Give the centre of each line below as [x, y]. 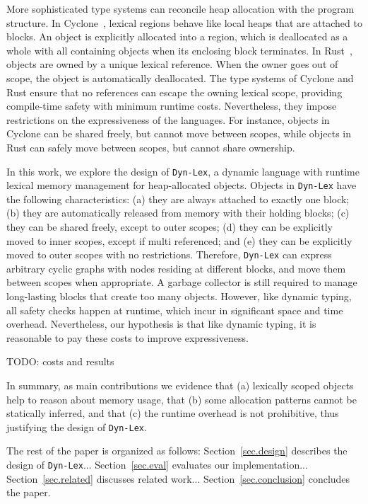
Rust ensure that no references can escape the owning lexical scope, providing [174, 92]
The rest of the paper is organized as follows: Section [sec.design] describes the [177, 451]
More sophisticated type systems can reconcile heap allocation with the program [180, 8]
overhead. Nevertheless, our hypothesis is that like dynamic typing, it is [161, 324]
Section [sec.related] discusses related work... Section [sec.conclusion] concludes [178, 478]
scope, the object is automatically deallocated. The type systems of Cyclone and [180, 78]
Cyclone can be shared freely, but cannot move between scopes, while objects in [179, 133]
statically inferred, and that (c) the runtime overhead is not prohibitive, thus [173, 413]
